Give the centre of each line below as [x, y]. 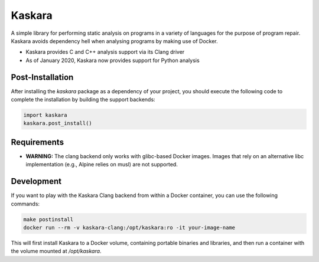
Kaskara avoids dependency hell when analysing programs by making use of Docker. [114, 41]
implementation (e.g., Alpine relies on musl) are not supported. [102, 165]
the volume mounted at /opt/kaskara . [56, 251]
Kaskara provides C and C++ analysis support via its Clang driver [105, 52]
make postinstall [48, 219]
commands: [25, 204]
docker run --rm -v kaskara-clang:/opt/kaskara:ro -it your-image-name [129, 227]
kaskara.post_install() [58, 123]
